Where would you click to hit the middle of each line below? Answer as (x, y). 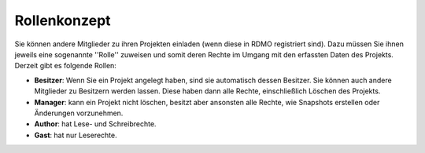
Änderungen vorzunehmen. (79, 113)
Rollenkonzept (63, 20)
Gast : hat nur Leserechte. (76, 135)
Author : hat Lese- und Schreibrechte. (95, 124)
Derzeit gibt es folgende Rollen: (66, 66)
